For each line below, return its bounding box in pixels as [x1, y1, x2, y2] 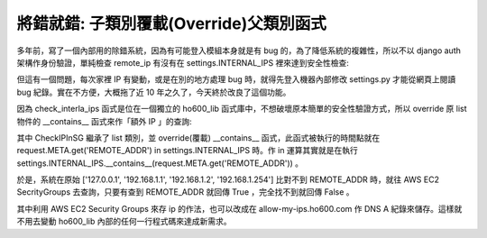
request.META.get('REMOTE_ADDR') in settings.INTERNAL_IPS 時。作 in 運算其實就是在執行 [16, 145, 358, 156]
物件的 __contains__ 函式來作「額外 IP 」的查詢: [16, 115, 193, 126]
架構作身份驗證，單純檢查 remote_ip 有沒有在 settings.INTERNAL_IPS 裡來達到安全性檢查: [16, 57, 349, 68]
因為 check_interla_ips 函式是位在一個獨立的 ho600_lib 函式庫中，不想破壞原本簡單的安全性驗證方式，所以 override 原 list [16, 104, 467, 114]
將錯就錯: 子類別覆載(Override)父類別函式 [16, 14, 326, 33]
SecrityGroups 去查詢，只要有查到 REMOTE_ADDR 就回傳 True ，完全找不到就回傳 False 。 [16, 187, 355, 197]
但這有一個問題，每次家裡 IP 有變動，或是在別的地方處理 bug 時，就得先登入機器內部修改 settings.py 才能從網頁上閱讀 [16, 74, 456, 85]
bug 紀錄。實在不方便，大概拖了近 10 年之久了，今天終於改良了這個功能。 [16, 87, 291, 97]
